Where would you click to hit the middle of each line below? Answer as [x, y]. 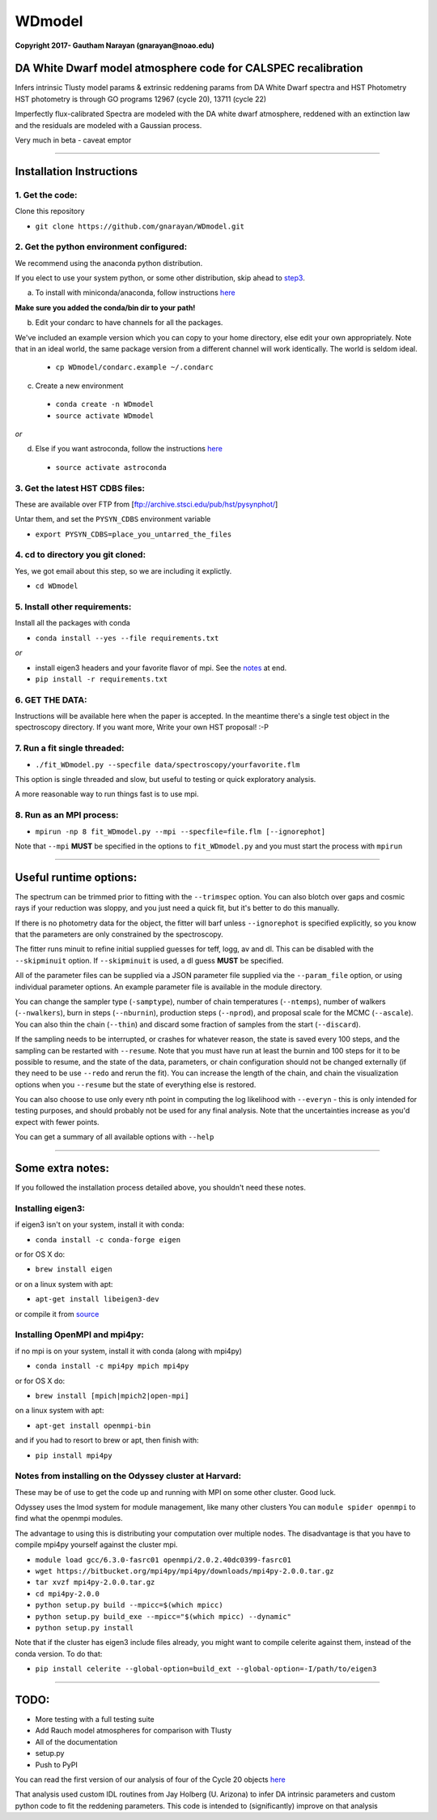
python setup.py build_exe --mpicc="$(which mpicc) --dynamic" [163, 1616]
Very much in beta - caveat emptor [73, 140]
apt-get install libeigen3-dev [97, 1299]
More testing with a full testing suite [95, 1720]
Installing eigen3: [50, 1208]
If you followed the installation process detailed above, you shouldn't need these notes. [161, 1188]
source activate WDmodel [104, 416]
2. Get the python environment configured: [101, 247]
